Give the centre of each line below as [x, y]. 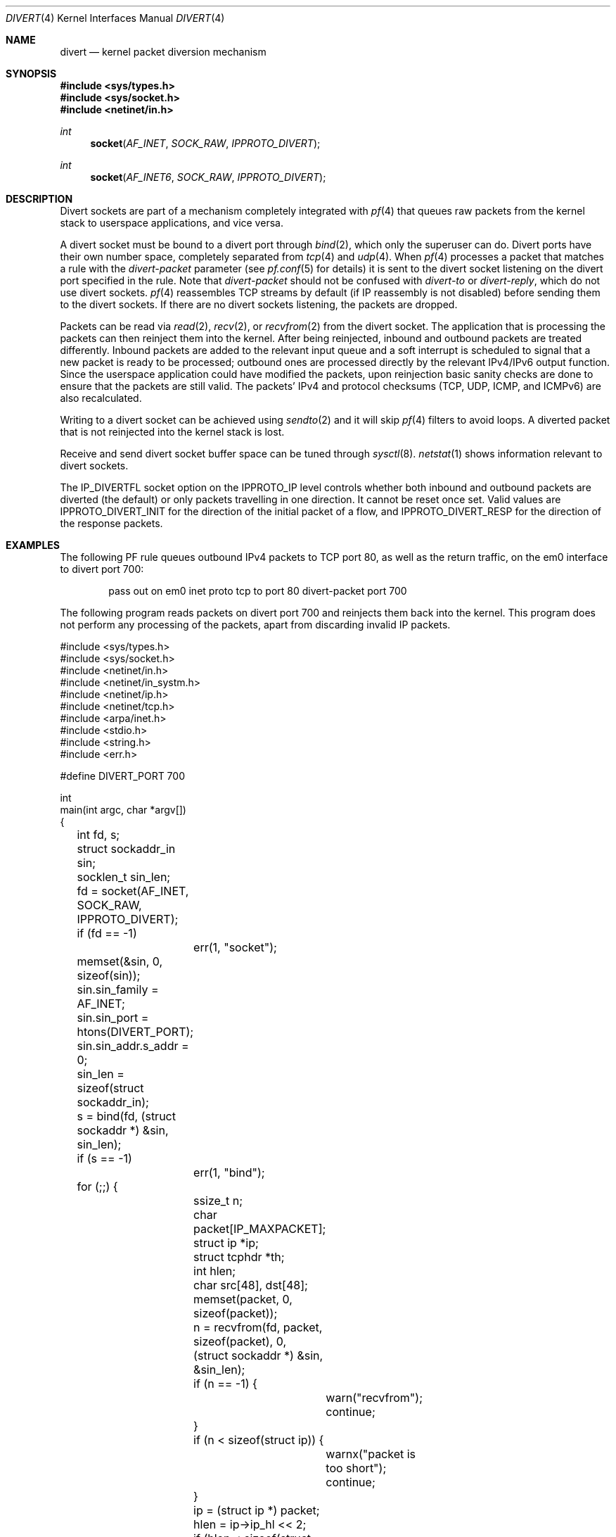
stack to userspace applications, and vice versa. [172, 223]
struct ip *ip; [226, 1243]
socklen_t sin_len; [124, 877]
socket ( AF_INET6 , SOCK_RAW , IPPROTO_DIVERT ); [208, 177]
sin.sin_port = [113, 1018]
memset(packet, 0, [243, 1299]
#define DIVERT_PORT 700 [122, 776]
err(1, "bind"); [229, 1172]
